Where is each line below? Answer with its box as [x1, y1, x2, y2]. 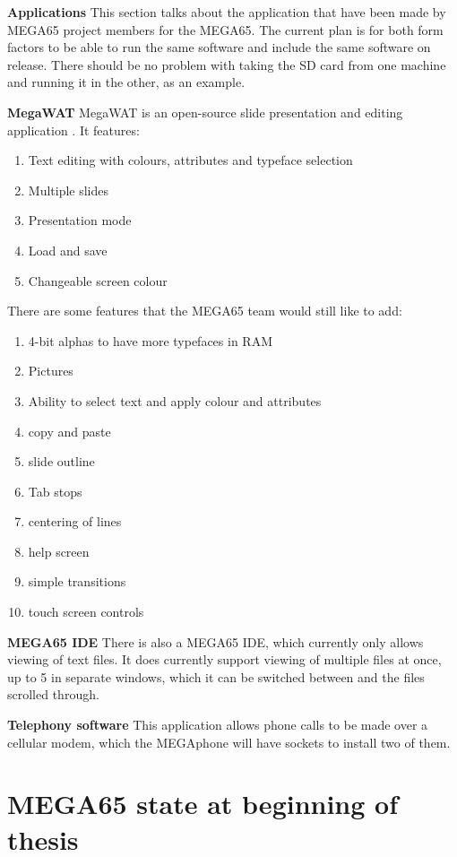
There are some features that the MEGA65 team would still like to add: [7, 301, 402, 320]
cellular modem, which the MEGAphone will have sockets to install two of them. [7, 732, 451, 751]
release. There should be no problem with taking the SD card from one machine [7, 55, 446, 74]
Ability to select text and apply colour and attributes [28, 391, 322, 410]
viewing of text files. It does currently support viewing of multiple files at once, [7, 650, 442, 669]
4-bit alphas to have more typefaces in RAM [28, 331, 272, 350]
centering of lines [28, 512, 122, 531]
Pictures [28, 361, 73, 380]
